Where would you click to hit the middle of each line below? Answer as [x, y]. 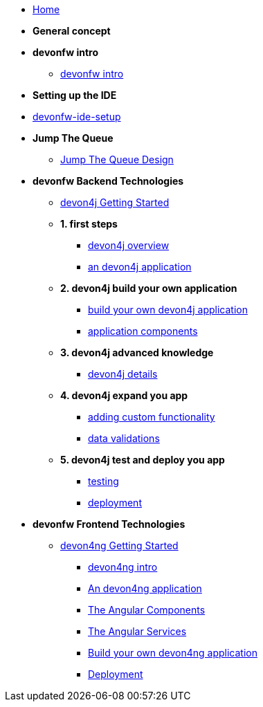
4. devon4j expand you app [124, 395]
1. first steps [89, 224]
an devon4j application [140, 267]
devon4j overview [129, 245]
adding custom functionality [152, 417]
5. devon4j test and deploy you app [143, 460]
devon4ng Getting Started [119, 545]
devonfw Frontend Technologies [109, 524]
